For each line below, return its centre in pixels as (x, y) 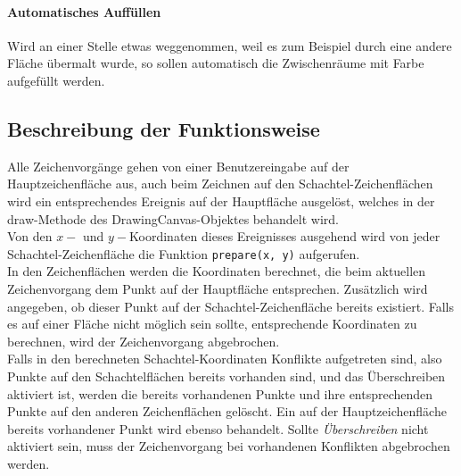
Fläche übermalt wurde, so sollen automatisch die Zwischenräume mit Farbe (216, 63)
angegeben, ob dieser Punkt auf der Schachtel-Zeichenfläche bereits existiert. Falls (230, 306)
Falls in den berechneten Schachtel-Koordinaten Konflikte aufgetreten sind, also (225, 359)
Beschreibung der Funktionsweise (164, 128)
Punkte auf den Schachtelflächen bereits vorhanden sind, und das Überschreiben (226, 376)
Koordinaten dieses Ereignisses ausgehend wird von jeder (285, 236)
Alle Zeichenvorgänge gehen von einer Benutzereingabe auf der (178, 166)
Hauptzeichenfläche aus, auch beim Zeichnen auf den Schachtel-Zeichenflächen (220, 184)
